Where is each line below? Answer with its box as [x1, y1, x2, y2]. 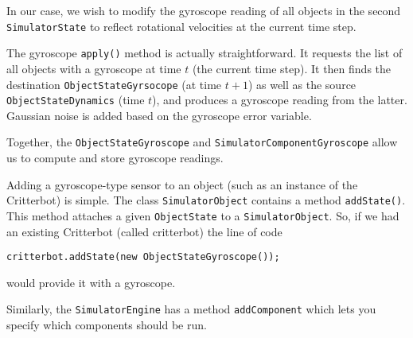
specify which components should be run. [6, 317, 207, 333]
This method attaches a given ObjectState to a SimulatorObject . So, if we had [6, 207, 399, 223]
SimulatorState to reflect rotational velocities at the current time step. [6, 17, 357, 34]
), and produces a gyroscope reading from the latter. [152, 91, 407, 108]
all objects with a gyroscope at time [6, 60, 181, 76]
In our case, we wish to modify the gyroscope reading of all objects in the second [6, 2, 401, 18]
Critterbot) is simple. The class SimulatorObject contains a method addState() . [6, 192, 406, 208]
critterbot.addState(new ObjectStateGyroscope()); [6, 251, 280, 263]
